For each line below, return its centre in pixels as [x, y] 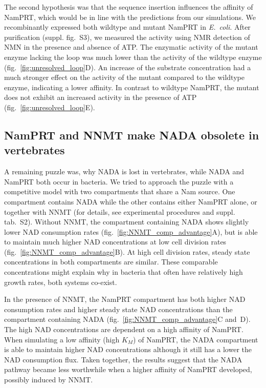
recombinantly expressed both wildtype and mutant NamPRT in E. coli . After [127, 27]
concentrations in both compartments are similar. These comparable [111, 262]
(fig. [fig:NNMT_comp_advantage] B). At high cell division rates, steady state [127, 251]
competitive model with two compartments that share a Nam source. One [120, 191]
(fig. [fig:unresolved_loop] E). [50, 107]
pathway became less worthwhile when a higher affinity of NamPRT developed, [128, 369]
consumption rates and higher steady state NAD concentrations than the [118, 309]
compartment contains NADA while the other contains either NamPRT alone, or [131, 201]
